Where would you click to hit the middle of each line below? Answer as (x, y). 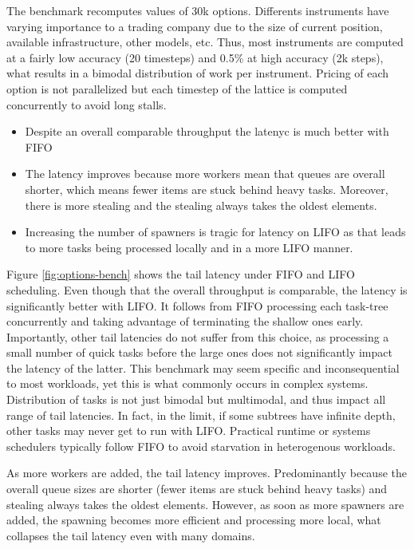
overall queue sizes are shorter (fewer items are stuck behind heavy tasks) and (197, 489)
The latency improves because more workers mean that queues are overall (205, 174)
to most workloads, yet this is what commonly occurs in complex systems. (187, 383)
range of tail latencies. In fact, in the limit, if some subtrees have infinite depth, (201, 415)
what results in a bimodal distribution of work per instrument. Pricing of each (198, 73)
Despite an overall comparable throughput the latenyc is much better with (207, 131)
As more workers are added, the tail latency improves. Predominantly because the (207, 473)
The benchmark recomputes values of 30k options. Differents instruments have (198, 10)
